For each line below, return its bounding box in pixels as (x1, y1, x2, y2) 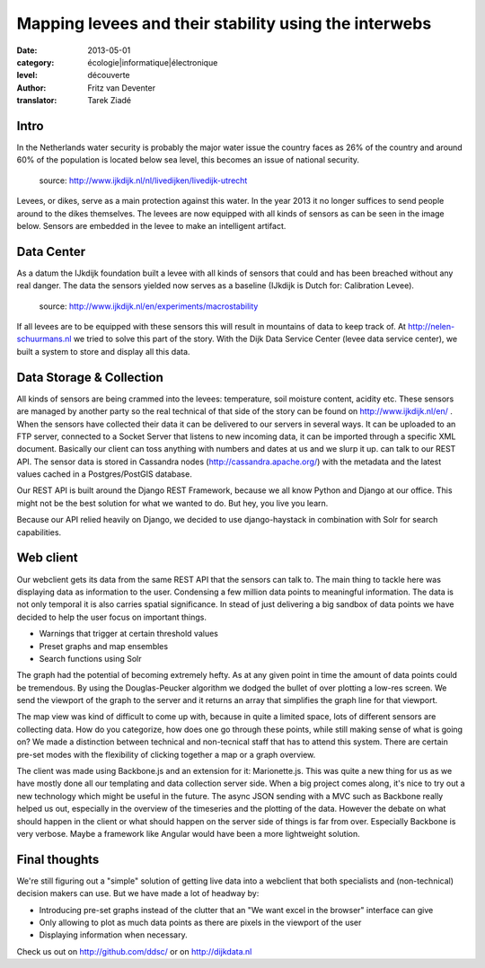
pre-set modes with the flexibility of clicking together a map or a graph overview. (16, 749, 316, 760)
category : (16, 57, 55, 67)
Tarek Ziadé (87, 95, 132, 106)
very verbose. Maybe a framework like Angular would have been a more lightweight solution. (16, 828, 360, 839)
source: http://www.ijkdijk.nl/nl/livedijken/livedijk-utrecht (39, 175, 248, 186)
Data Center (16, 243, 85, 260)
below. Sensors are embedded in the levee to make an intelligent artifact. (16, 220, 287, 231)
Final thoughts (16, 851, 100, 867)
